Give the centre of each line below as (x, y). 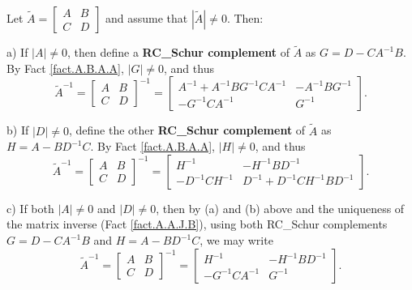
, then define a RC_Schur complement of (179, 52)
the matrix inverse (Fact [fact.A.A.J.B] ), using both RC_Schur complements (197, 224)
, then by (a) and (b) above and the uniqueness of (280, 208)
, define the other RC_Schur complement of (187, 130)
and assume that (147, 18)
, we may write (236, 240)
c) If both (30, 208)
